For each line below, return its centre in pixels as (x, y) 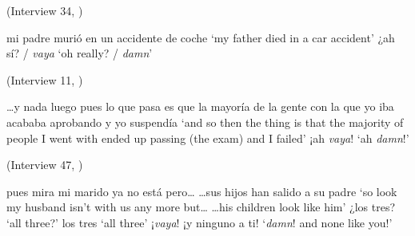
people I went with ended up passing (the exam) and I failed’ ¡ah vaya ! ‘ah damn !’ (208, 138)
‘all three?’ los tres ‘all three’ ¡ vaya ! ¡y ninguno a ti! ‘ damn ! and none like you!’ (200, 222)
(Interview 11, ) (45, 79)
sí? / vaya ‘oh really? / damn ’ (80, 53)
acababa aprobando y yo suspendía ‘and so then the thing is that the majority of (205, 122)
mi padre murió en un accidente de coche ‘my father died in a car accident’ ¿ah (201, 37)
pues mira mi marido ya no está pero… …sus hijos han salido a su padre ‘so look (202, 191)
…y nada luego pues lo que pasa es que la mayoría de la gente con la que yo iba (200, 106)
